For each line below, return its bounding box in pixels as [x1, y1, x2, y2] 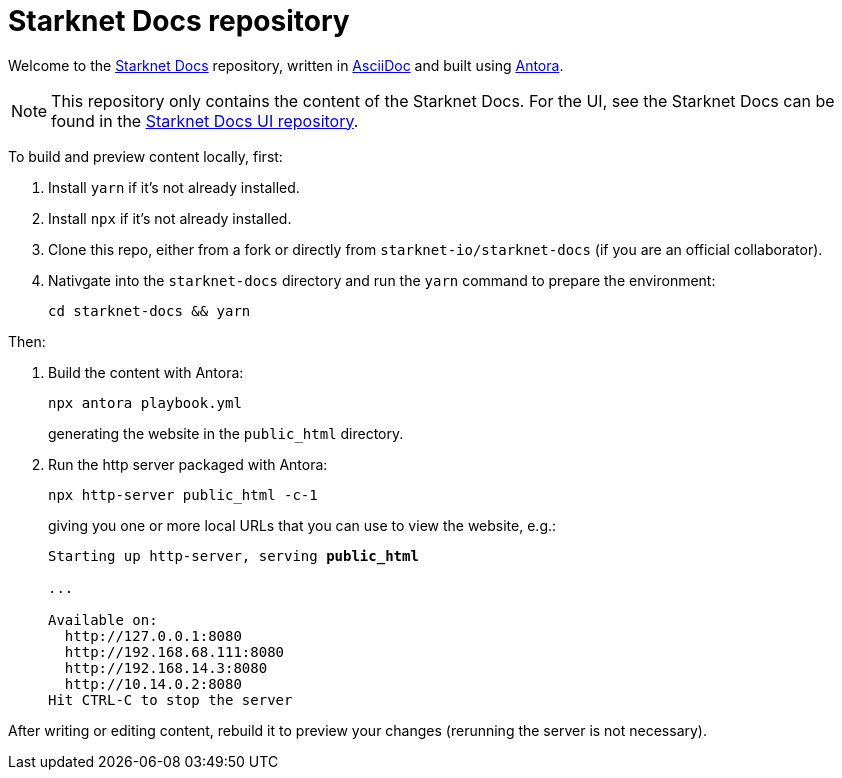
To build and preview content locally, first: [8, 147, 283, 165]
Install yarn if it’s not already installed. [48, 178, 300, 196]
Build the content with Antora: [48, 363, 244, 381]
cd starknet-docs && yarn [48, 302, 251, 319]
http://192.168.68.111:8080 [64, 643, 285, 660]
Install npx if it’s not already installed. [48, 209, 292, 227]
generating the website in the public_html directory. [48, 424, 404, 442]
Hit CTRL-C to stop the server [48, 691, 293, 708]
